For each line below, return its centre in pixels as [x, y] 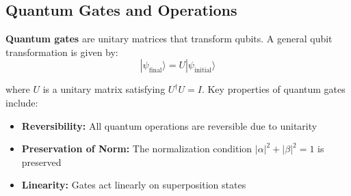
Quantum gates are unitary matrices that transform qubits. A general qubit [169, 39]
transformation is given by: [62, 52]
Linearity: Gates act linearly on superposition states [134, 185]
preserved [41, 162]
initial [203, 71]
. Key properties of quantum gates [273, 89]
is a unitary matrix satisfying [104, 89]
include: [22, 102]
